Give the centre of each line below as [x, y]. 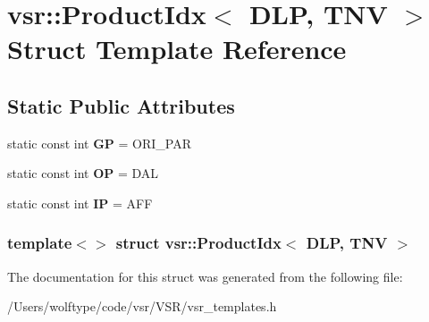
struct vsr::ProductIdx [198, 243]
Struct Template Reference [177, 49]
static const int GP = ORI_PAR [100, 143]
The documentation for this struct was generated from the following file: [205, 276]
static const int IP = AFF [80, 203]
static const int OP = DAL [83, 173]
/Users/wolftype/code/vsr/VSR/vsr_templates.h [142, 306]
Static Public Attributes [121, 105]
